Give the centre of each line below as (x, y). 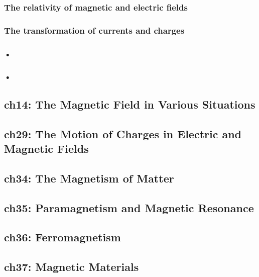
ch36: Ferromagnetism (62, 237)
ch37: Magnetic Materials (72, 267)
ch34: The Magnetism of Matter (89, 178)
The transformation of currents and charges (94, 30)
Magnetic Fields (46, 148)
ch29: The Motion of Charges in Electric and (123, 133)
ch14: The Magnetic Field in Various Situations (130, 104)
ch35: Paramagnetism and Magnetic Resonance (129, 207)
